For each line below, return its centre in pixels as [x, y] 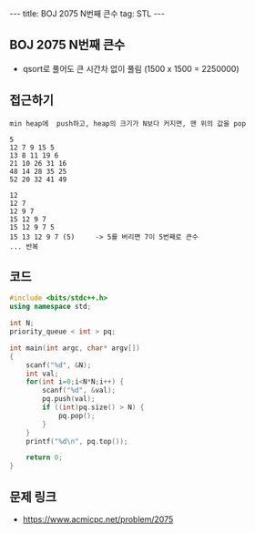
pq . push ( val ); [69, 399]
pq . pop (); [76, 416]
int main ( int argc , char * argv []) [75, 348]
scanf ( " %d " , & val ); [79, 390]
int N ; [22, 323]
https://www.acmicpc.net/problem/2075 [98, 519]
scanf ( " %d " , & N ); [59, 365]
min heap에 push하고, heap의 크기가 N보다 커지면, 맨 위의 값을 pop [128, 123]
